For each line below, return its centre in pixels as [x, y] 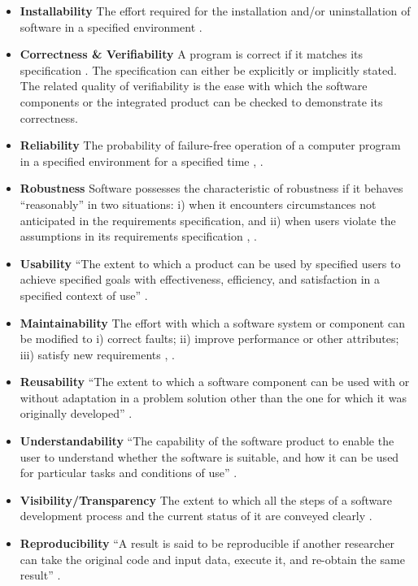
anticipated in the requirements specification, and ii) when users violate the [208, 220]
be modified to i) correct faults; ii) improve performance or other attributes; [209, 339]
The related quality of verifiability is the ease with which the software [194, 86]
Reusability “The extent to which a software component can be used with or [215, 382]
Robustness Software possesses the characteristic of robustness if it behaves [211, 188]
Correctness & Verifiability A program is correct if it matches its [192, 54]
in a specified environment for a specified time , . [142, 161]
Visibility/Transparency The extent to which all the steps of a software [206, 499]
